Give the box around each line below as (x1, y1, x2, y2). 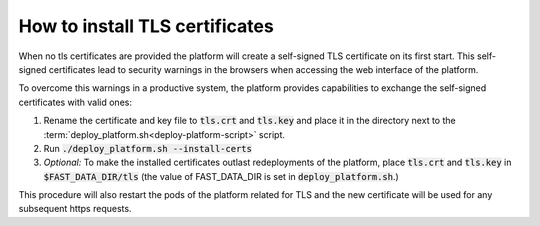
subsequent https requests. (18, 203, 132, 215)
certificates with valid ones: (18, 96, 132, 108)
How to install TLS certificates (18, 15, 274, 37)
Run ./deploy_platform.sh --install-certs (43, 142, 252, 154)
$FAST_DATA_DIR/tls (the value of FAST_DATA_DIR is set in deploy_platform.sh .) (43, 170, 399, 182)
